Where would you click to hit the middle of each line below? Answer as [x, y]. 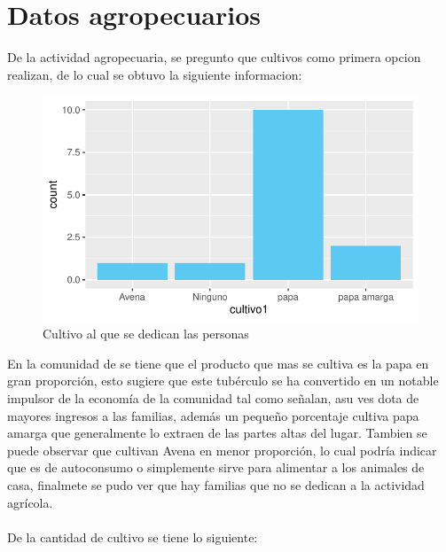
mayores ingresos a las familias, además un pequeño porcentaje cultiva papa [213, 415]
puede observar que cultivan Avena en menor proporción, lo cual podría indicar [222, 450]
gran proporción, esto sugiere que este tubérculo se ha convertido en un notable [223, 381]
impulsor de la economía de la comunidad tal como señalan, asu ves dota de [213, 398]
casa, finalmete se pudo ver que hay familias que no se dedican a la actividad [216, 485]
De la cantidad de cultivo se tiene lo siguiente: [133, 536]
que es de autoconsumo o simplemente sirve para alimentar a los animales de [216, 467]
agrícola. [30, 502]
